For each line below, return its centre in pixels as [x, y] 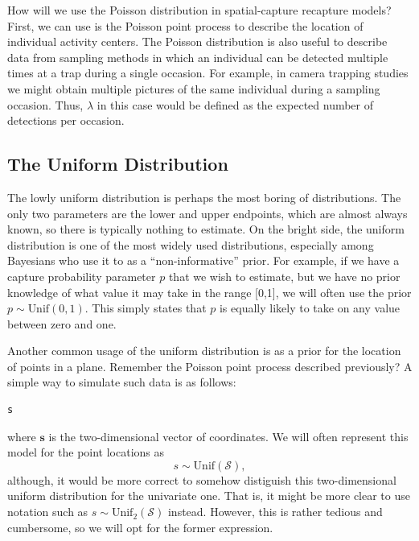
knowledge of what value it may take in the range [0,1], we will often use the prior [209, 292]
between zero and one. [62, 323]
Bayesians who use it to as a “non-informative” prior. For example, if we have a [203, 260]
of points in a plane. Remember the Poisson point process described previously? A [210, 366]
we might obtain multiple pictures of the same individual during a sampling [194, 88]
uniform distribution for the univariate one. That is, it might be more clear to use [209, 496]
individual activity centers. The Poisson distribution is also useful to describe [197, 41]
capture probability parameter [82, 276]
